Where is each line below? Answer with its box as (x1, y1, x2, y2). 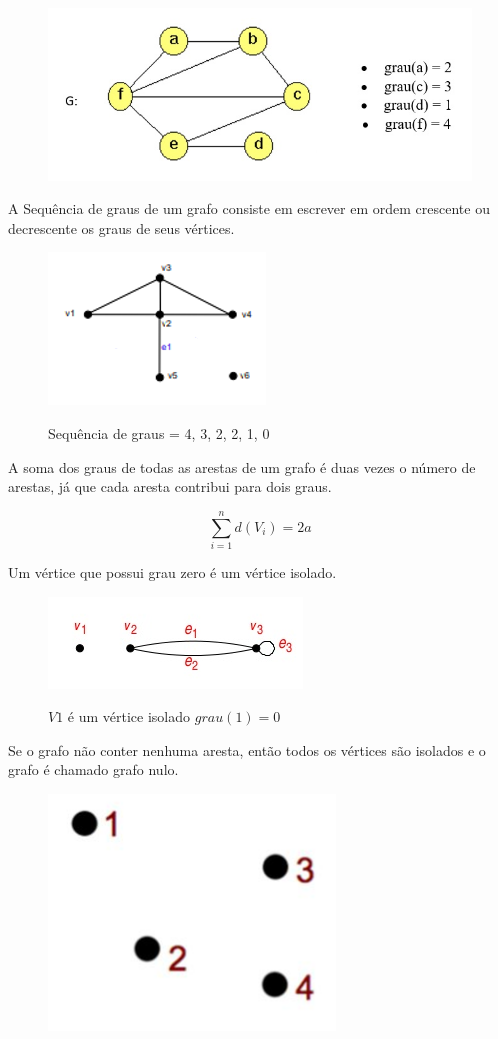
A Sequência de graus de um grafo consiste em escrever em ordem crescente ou (8, 198, 490, 219)
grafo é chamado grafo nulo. (8, 759, 179, 780)
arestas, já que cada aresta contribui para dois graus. (8, 476, 332, 497)
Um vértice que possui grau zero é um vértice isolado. (8, 561, 337, 582)
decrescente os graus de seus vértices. (8, 217, 235, 238)
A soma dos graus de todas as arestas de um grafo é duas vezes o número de (8, 456, 476, 477)
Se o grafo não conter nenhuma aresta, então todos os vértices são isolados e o (8, 739, 486, 760)
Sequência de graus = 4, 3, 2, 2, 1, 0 (48, 423, 270, 444)
